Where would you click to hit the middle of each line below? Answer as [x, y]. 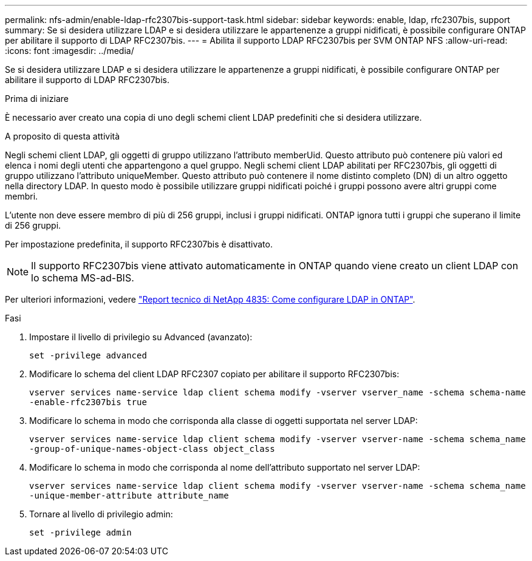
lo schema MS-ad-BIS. [83, 278]
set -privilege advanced [88, 355]
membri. [22, 196]
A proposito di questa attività [63, 136]
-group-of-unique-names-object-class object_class [152, 449]
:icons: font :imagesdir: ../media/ [70, 51]
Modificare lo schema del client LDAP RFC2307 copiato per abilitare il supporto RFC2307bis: [214, 374]
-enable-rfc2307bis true [88, 402]
